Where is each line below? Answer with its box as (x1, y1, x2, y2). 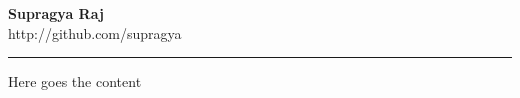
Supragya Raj (8, 3, 104, 23)
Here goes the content (8, 71, 142, 92)
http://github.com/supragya (8, 22, 182, 43)
